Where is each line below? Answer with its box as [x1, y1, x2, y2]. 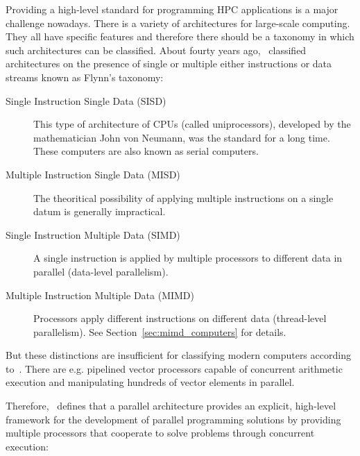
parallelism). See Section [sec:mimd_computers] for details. [33, 324, 286, 339]
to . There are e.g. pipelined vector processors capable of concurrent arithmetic [6, 361, 343, 375]
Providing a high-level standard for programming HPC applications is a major [6, 2, 338, 16]
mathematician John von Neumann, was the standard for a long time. [33, 130, 330, 144]
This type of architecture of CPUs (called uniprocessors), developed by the [33, 117, 351, 131]
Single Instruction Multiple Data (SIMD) [6, 227, 180, 242]
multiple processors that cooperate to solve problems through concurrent [6, 425, 315, 440]
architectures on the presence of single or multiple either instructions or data [6, 56, 332, 71]
